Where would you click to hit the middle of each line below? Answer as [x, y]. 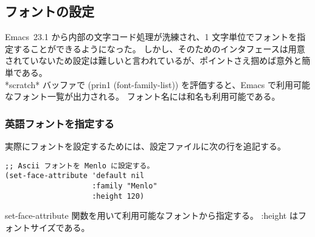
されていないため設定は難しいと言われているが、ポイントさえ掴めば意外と [154, 60]
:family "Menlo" [125, 186]
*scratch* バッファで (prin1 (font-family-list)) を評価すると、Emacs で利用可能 [157, 84]
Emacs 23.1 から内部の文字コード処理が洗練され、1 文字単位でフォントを [151, 37]
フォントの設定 [50, 11]
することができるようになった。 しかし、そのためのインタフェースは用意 [159, 48]
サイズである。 [60, 227]
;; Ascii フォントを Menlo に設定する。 [80, 166]
